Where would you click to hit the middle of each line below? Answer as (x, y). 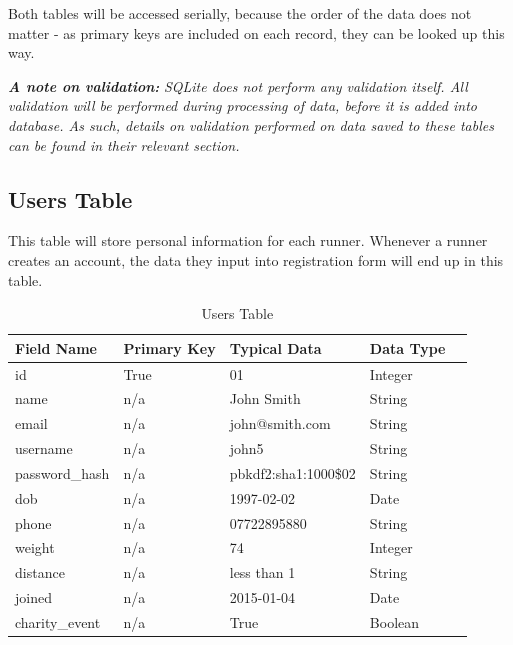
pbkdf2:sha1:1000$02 (292, 472)
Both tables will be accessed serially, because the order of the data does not (240, 13)
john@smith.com (280, 423)
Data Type (407, 347)
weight (35, 547)
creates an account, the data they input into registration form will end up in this (256, 259)
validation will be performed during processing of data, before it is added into (242, 105)
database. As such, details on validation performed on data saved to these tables (251, 124)
